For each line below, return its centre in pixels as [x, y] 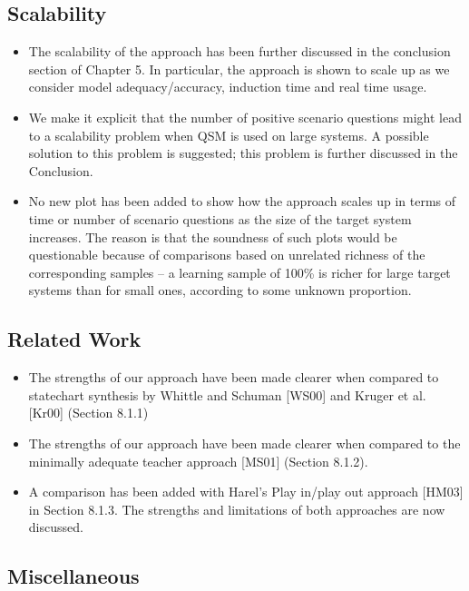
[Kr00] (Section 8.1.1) [88, 413]
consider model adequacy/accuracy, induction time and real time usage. [228, 87]
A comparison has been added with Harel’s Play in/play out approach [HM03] [246, 492]
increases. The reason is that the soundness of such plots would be [213, 236]
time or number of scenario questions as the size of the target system [220, 218]
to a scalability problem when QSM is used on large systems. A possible [229, 135]
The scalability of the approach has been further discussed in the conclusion [239, 51]
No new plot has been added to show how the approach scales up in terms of [242, 201]
